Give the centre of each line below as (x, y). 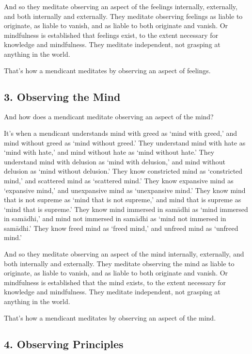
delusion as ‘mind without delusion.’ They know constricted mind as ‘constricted (123, 171)
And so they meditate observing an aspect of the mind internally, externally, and (124, 254)
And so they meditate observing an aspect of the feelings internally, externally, (121, 6)
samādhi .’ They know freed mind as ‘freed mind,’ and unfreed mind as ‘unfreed (121, 228)
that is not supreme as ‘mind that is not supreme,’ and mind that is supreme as (123, 200)
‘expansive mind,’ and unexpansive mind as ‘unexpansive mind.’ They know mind (125, 190)
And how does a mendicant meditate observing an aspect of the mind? (109, 117)
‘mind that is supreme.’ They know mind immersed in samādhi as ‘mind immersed (126, 209)
